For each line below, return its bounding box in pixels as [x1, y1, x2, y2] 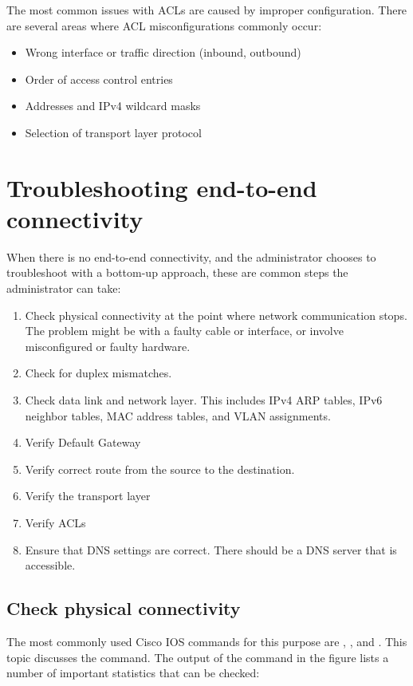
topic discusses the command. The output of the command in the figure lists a [6, 649, 389, 665]
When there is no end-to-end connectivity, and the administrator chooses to [6, 248, 376, 265]
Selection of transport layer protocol [25, 124, 202, 140]
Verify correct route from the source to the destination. [25, 460, 295, 477]
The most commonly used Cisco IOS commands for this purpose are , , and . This [6, 633, 407, 649]
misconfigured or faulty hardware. [25, 337, 191, 354]
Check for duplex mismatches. [25, 365, 172, 381]
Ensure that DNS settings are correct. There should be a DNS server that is [25, 541, 397, 558]
